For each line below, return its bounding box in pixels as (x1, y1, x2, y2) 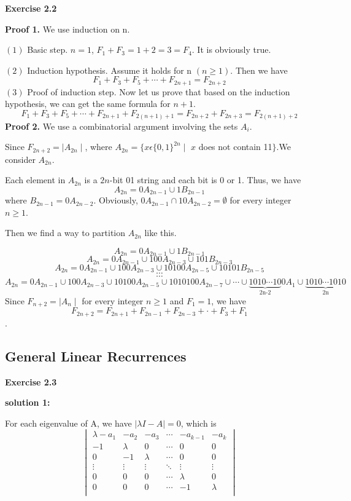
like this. (144, 226, 177, 239)
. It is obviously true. (191, 43, 271, 56)
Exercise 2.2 (5, 2, 57, 14)
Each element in (5, 173, 66, 186)
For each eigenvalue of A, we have (5, 416, 132, 429)
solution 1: (5, 396, 50, 409)
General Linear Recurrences (5, 346, 187, 365)
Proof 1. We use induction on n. (5, 22, 130, 35)
